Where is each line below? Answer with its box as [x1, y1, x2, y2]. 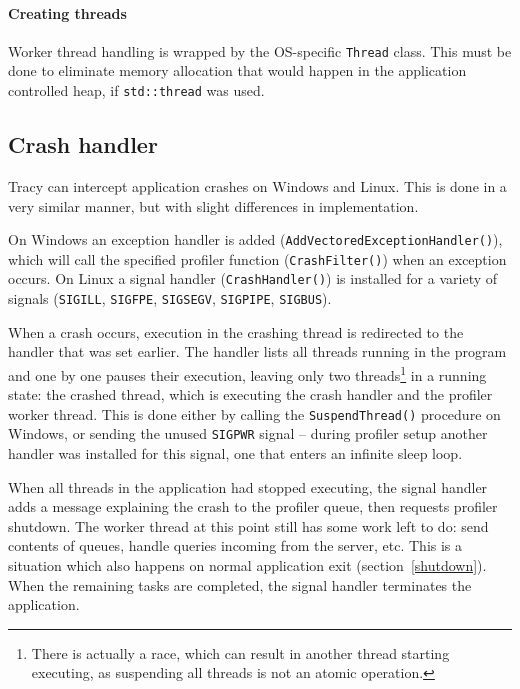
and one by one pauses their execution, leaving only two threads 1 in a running [8, 361, 487, 385]
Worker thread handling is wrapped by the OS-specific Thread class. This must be [8, 40, 512, 61]
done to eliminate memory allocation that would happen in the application [8, 60, 467, 81]
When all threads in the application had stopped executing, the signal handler [8, 476, 488, 497]
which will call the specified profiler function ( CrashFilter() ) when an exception [8, 248, 507, 269]
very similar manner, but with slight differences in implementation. [8, 195, 419, 216]
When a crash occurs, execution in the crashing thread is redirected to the [8, 321, 464, 342]
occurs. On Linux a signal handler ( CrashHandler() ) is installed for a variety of [8, 268, 498, 289]
